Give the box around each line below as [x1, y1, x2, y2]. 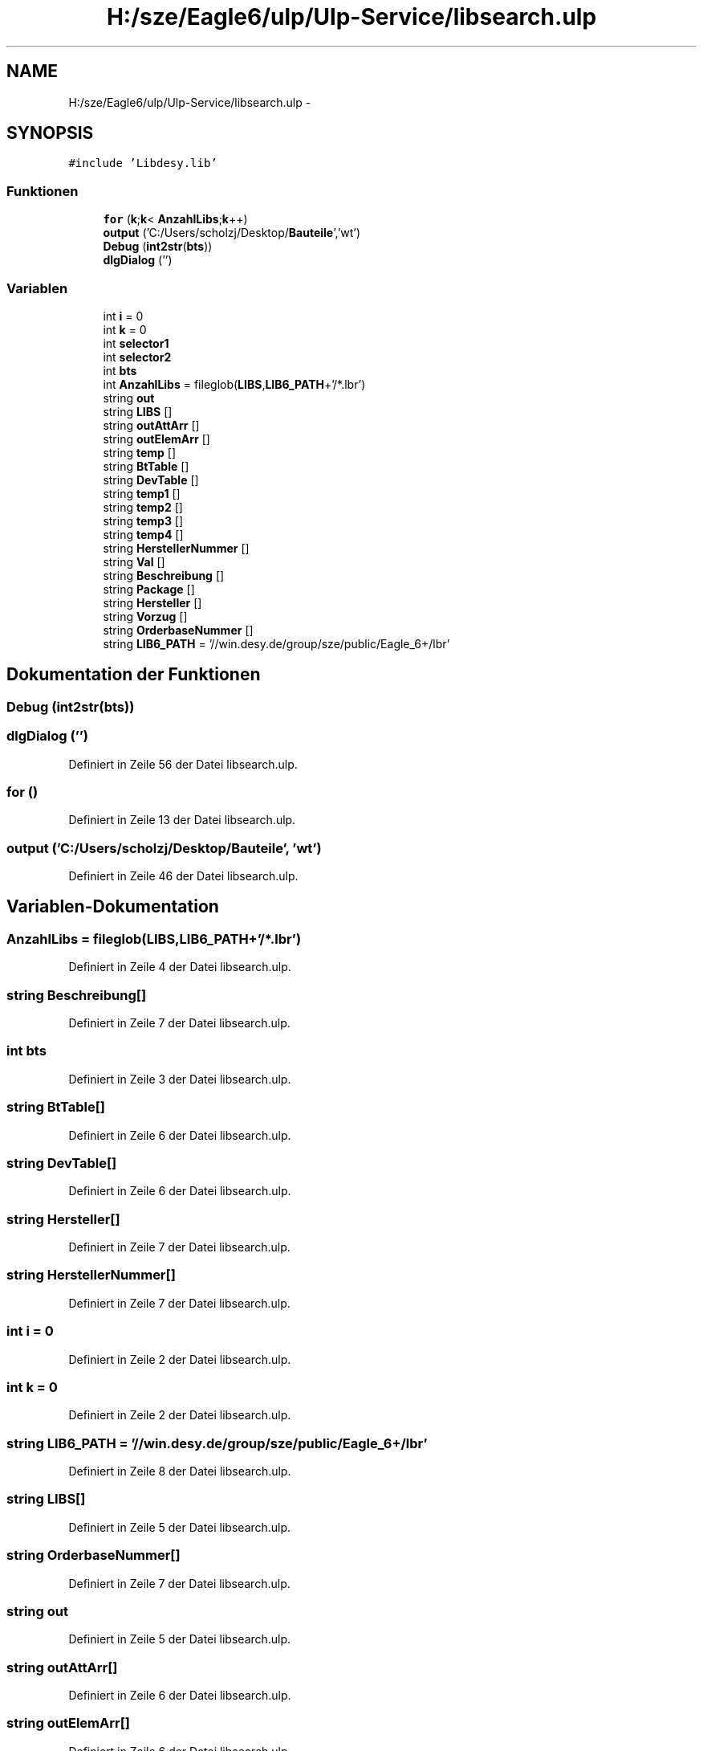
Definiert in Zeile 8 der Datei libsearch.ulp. [68, 1464, 291, 1478]
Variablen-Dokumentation [6, 896, 219, 917]
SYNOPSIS [6, 123, 94, 144]
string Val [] [103, 554, 165, 569]
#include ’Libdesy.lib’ [68, 157, 217, 170]
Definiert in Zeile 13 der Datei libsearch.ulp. [68, 813, 296, 827]
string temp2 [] [103, 500, 183, 514]
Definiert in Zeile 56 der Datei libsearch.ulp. [68, 757, 298, 771]
